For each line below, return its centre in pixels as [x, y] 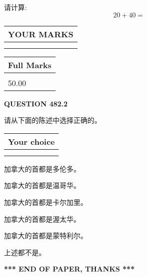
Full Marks [30, 65]
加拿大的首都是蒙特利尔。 [46, 235]
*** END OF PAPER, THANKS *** [69, 269]
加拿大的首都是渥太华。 [42, 219]
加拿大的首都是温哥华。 [42, 185]
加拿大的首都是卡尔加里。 [46, 202]
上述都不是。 [25, 252]
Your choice [32, 141]
